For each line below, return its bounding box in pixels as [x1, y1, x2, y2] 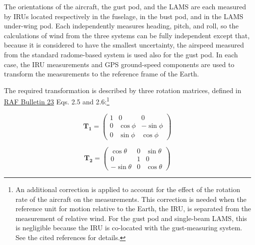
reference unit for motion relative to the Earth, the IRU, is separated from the [15, 203, 251, 214]
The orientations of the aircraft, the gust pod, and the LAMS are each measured [4, 1, 246, 11]
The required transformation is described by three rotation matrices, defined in [4, 85, 242, 95]
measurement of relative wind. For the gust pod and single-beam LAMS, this [15, 213, 247, 223]
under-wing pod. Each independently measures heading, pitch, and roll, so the [4, 21, 239, 31]
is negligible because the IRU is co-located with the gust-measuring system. [15, 222, 242, 233]
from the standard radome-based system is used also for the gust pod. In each [4, 49, 238, 59]
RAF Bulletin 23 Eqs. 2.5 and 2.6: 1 [4, 95, 110, 106]
